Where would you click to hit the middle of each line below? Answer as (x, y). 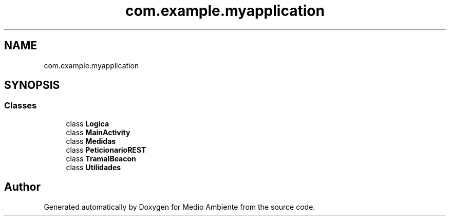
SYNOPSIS (32, 85)
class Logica (88, 123)
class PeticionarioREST (106, 150)
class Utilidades (93, 167)
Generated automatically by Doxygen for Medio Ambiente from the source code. (180, 207)
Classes (21, 106)
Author (22, 187)
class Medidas (91, 141)
